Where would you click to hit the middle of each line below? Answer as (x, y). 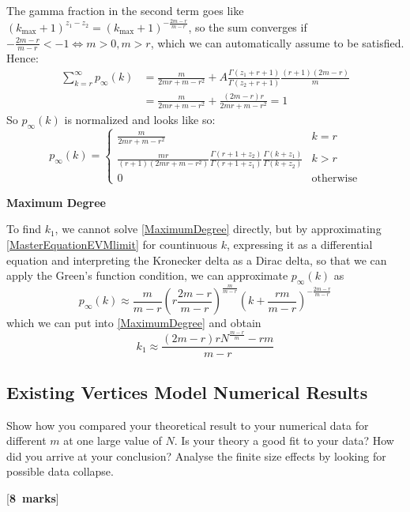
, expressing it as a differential (300, 244)
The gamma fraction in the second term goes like (125, 10)
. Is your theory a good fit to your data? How (284, 440)
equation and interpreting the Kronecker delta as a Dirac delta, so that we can (197, 260)
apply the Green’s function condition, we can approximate (147, 275)
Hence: (23, 58)
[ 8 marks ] (33, 497)
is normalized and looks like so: (140, 120)
